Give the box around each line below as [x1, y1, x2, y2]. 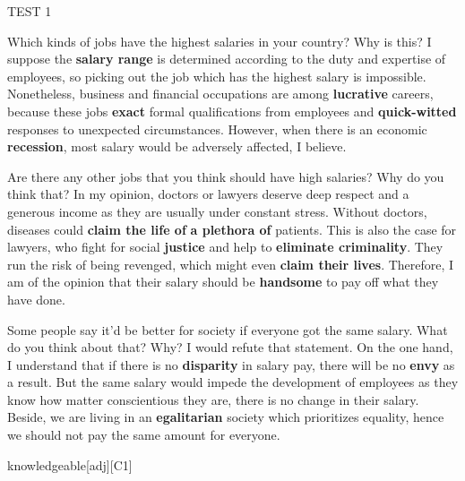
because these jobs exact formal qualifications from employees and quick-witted [7, 101, 457, 120]
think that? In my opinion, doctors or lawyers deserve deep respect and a [7, 185, 409, 203]
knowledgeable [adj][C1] [7, 455, 133, 474]
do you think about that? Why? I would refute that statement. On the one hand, [7, 338, 453, 356]
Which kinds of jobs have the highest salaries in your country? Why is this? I [7, 31, 432, 50]
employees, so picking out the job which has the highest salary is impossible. [7, 66, 426, 85]
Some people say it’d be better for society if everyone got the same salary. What [7, 320, 448, 339]
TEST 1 [7, 2, 52, 20]
